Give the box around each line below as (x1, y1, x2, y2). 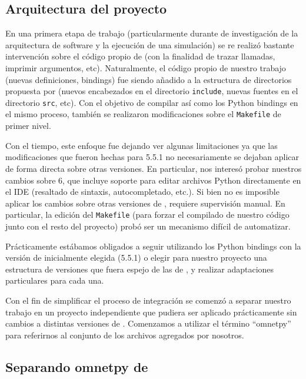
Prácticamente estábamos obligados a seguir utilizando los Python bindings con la (5, 240, 301, 252)
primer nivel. (5, 119, 51, 132)
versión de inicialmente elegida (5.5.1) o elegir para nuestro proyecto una (5, 251, 267, 264)
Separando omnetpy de (5, 357, 148, 375)
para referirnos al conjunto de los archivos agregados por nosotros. (5, 328, 244, 341)
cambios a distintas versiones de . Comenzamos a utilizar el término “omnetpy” (5, 317, 291, 330)
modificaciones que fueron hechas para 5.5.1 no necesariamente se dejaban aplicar (5, 151, 299, 163)
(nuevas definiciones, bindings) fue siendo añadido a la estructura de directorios (5, 73, 292, 85)
